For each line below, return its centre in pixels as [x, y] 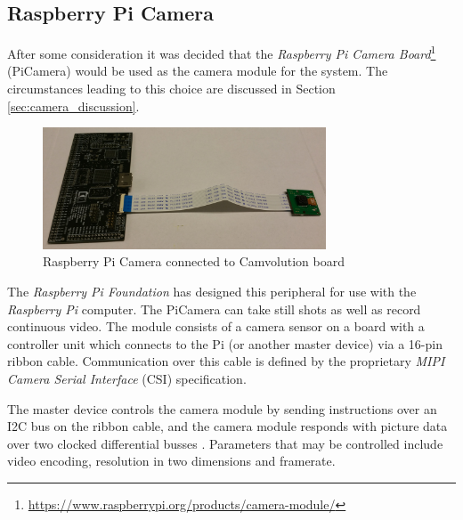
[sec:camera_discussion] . [73, 106]
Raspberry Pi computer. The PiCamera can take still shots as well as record [214, 309]
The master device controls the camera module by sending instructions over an [222, 408]
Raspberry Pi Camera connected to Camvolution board [194, 261]
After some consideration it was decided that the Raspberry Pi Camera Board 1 [222, 52]
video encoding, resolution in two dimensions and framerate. [171, 461]
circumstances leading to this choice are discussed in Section [171, 89]
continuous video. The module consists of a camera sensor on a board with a [216, 326]
